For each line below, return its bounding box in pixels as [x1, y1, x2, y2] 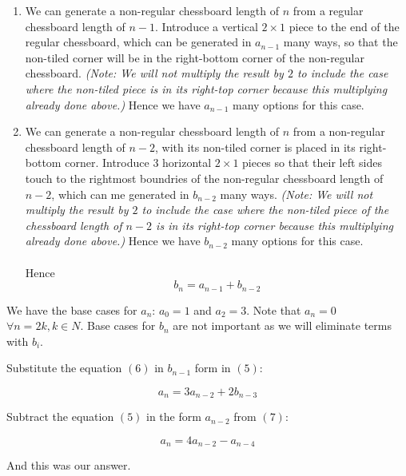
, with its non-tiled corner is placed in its [155, 138, 356, 155]
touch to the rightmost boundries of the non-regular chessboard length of [25, 169, 384, 186]
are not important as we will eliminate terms [173, 317, 392, 334]
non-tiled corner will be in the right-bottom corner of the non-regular [25, 49, 364, 65]
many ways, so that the [283, 34, 398, 50]
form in [194, 359, 231, 376]
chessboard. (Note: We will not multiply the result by [25, 65, 284, 81]
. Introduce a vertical [155, 18, 258, 34]
